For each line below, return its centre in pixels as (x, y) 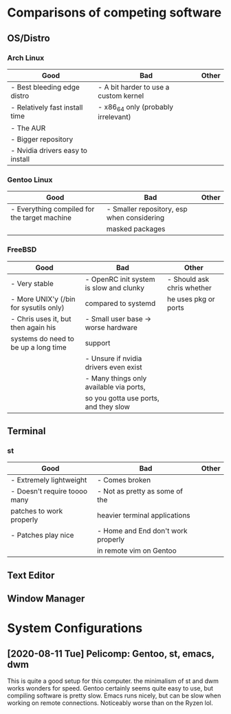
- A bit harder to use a (134, 87)
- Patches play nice (42, 535)
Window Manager (46, 599)
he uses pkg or (191, 299)
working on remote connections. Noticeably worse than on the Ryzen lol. (110, 703)
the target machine (41, 218)
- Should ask (188, 279)
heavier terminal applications (144, 516)
